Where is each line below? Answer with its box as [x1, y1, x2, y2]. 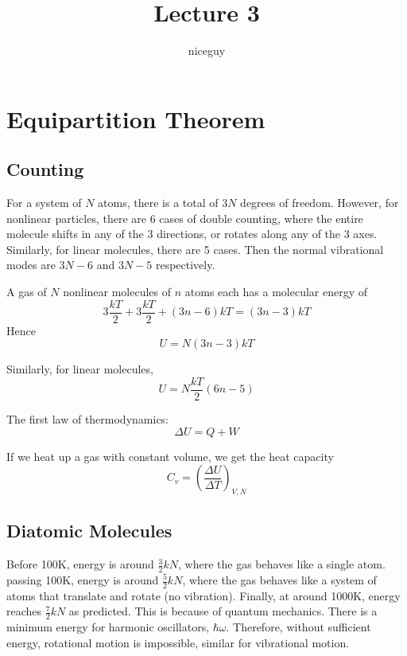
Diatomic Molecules [6, 518, 172, 543]
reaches [6, 603, 42, 619]
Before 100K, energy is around [6, 556, 154, 572]
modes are [6, 256, 56, 273]
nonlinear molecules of [63, 283, 172, 300]
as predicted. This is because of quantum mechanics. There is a [68, 603, 378, 619]
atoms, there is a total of [98, 194, 219, 211]
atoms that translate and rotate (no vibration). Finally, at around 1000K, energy [6, 587, 401, 603]
